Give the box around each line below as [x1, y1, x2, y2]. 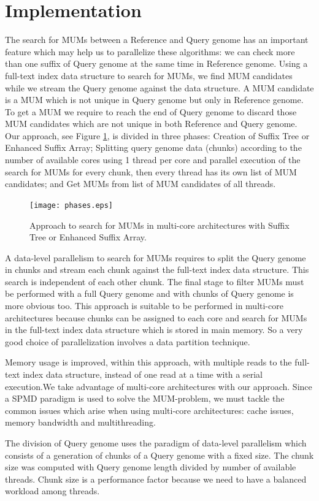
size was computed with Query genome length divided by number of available [5, 461, 296, 473]
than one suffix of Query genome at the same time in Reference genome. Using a [5, 57, 308, 70]
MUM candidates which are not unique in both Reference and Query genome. [5, 117, 298, 130]
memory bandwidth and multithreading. [5, 416, 156, 429]
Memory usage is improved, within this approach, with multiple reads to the [5, 356, 292, 369]
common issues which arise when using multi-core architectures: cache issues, [5, 403, 294, 416]
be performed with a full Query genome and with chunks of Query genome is [5, 287, 294, 300]
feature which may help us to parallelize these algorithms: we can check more [5, 45, 295, 58]
